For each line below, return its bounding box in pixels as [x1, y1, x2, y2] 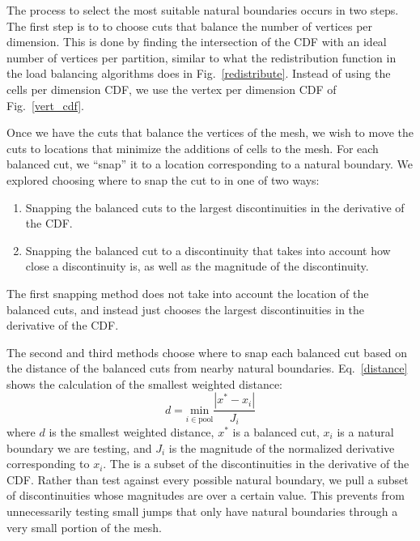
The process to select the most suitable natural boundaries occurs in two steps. [6, 2, 399, 18]
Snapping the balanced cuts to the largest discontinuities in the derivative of [25, 198, 405, 215]
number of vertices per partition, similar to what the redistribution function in [6, 49, 397, 66]
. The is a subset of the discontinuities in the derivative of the [103, 455, 409, 472]
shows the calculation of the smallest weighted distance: [6, 375, 283, 392]
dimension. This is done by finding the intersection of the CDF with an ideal [6, 33, 387, 50]
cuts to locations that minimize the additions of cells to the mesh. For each [6, 139, 379, 156]
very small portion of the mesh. [6, 518, 162, 535]
